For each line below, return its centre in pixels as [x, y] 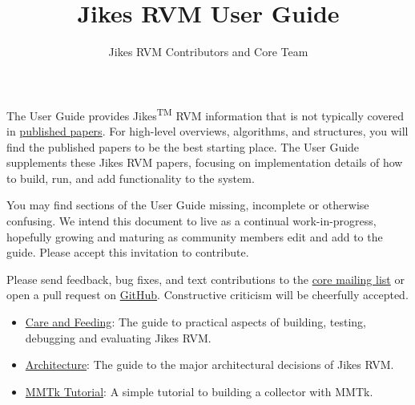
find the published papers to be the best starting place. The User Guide [183, 146]
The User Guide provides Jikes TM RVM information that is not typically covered [205, 114]
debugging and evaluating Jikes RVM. [118, 337]
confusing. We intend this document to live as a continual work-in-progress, [191, 220]
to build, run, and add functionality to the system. [131, 178]
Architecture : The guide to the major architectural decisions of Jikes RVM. [210, 364]
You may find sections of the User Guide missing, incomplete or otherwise [188, 205]
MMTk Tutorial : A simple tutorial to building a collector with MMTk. [199, 391]
